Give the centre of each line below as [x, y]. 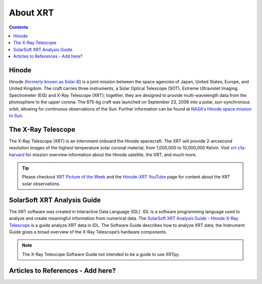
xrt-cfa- [238, 148]
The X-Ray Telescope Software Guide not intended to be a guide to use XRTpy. [101, 254]
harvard [17, 155]
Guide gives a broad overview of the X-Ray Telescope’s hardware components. [88, 232]
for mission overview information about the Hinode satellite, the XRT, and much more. [111, 155]
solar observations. [41, 184]
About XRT [32, 13]
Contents [19, 27]
